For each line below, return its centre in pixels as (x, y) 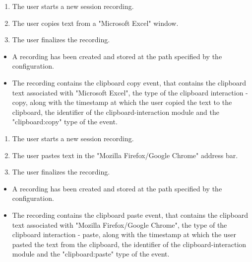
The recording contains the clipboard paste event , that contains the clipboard (130, 215)
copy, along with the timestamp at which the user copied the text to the (122, 102)
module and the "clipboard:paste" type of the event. (91, 254)
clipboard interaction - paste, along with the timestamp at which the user (124, 234)
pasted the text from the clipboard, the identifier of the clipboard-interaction (129, 244)
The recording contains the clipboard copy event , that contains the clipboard (129, 82)
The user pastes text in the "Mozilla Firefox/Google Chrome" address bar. (125, 155)
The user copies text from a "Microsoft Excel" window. (95, 23)
